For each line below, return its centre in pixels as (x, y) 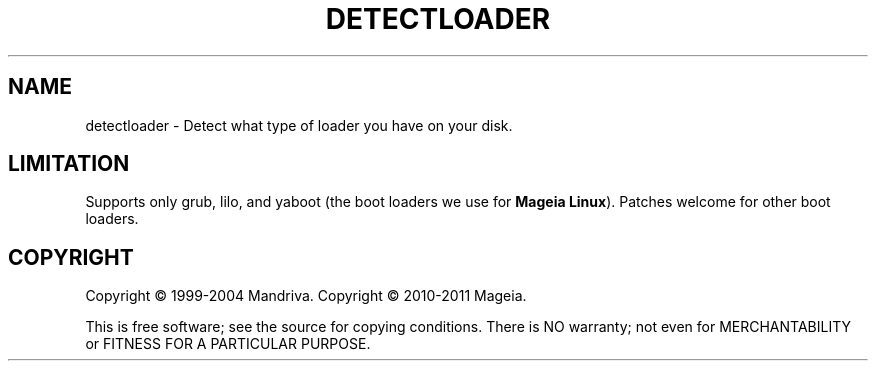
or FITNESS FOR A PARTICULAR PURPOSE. (228, 344)
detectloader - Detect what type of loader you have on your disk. (299, 125)
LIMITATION (69, 164)
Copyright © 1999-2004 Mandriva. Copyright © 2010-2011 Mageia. (306, 296)
